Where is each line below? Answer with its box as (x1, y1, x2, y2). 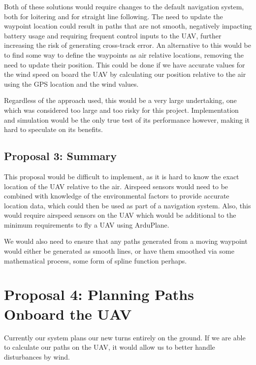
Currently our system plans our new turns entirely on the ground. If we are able (4, 332, 246, 342)
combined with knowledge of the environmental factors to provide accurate (4, 191, 229, 201)
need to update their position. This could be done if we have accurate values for (4, 59, 245, 69)
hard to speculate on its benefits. (4, 124, 103, 134)
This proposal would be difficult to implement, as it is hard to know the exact (4, 171, 239, 181)
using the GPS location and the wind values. (4, 78, 139, 89)
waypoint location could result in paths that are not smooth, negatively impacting (4, 21, 252, 31)
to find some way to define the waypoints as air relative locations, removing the (4, 49, 244, 60)
